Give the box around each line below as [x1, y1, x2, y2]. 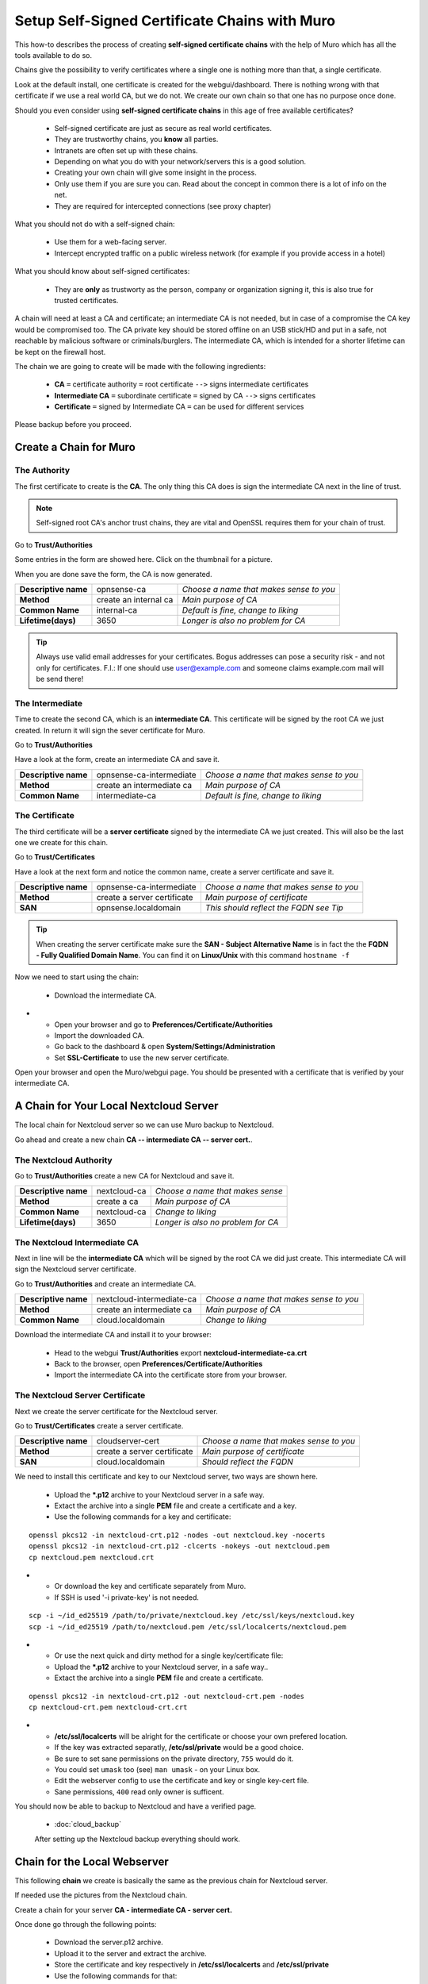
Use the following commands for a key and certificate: [54, 1512, 231, 1521]
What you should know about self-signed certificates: [14, 267, 190, 276]
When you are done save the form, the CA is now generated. [14, 569, 213, 579]
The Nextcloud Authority [14, 1155, 113, 1166]
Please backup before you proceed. [14, 420, 132, 429]
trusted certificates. [54, 295, 119, 305]
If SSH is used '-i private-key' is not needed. [54, 1592, 200, 1602]
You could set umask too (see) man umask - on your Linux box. [54, 1764, 261, 1774]
